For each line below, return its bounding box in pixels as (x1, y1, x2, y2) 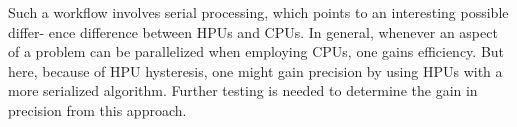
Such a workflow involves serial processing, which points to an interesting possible (8, 2, 509, 22)
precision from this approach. (8, 99, 187, 120)
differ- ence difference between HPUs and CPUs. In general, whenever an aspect (8, 21, 498, 42)
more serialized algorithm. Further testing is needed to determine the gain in (8, 80, 478, 101)
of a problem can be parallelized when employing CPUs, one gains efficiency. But (8, 41, 505, 62)
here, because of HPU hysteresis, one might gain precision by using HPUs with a (8, 60, 503, 81)
